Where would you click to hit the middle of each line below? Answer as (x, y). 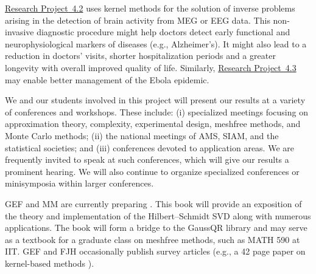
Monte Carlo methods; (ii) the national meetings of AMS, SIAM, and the (142, 135)
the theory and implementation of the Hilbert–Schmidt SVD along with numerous (158, 215)
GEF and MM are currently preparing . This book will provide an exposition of (153, 203)
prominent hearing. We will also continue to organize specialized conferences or (152, 171)
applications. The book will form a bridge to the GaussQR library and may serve (156, 228)
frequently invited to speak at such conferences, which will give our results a (147, 159)
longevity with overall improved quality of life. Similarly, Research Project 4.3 (151, 67)
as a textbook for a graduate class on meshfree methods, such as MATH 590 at (153, 239)
